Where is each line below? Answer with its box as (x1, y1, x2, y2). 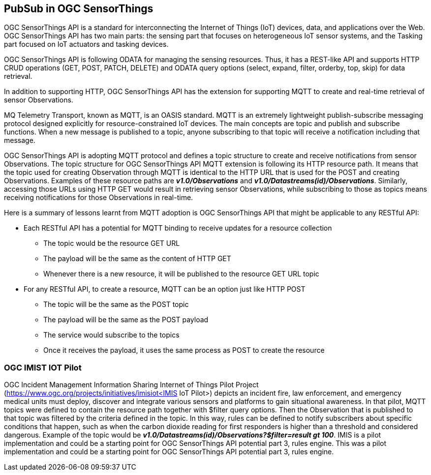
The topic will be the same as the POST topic (43, 300, 189, 309)
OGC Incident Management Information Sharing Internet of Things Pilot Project (4, 380, 259, 389)
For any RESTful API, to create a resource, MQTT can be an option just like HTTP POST (24, 285, 306, 294)
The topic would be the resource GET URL (43, 239, 180, 248)
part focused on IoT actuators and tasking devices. (4, 40, 169, 49)
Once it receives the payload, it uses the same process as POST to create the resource (43, 346, 325, 355)
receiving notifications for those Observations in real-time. (4, 193, 193, 202)
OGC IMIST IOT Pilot (4, 362, 82, 373)
